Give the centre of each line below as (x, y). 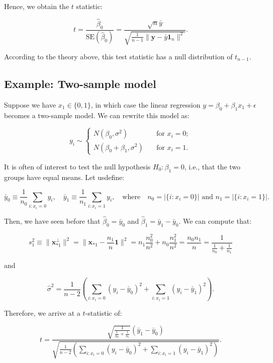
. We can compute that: (215, 220)
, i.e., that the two (212, 166)
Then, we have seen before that (52, 220)
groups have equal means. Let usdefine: (64, 177)
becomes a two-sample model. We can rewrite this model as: (97, 115)
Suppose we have (30, 104)
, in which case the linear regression (146, 104)
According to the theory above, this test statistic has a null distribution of (118, 57)
